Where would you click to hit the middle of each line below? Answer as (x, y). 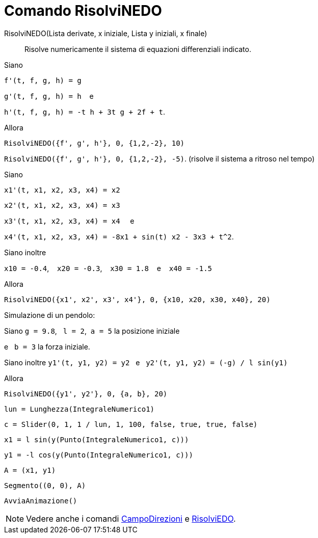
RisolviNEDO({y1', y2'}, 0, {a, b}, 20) (86, 394)
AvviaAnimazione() (41, 501)
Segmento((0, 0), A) (45, 485)
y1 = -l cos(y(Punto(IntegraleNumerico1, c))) (99, 455)
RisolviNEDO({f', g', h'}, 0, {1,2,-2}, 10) (95, 143)
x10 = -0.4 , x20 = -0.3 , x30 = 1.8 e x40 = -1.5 (108, 268)
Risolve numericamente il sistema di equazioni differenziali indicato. (138, 49)
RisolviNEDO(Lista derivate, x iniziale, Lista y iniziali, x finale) (106, 33)
